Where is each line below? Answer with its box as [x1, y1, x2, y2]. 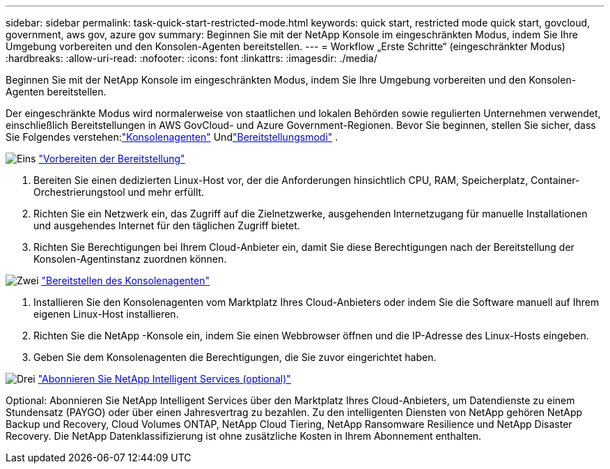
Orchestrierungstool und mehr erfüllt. [33, 186, 205, 198]
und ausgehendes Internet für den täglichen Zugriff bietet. [33, 220, 300, 231]
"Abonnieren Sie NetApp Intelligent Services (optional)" [38, 373, 291, 385]
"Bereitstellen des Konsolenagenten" [41, 275, 210, 286]
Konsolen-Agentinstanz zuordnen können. [33, 253, 227, 265]
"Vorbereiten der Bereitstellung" [38, 153, 185, 164]
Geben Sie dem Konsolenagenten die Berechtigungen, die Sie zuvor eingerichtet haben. [33, 351, 437, 363]
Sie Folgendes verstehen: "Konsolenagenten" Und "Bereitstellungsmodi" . [6, 131, 338, 143]
